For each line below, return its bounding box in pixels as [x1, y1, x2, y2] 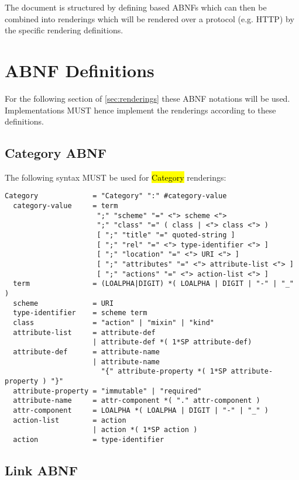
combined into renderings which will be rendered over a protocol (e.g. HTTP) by [5, 12, 294, 25]
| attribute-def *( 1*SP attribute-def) [92, 338, 252, 347]
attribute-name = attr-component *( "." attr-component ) [13, 396, 260, 405]
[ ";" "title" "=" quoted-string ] [97, 231, 235, 240]
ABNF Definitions [5, 58, 154, 82]
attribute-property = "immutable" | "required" [13, 386, 202, 395]
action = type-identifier [13, 435, 164, 444]
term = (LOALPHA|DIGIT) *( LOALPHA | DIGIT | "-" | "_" [13, 279, 294, 288]
